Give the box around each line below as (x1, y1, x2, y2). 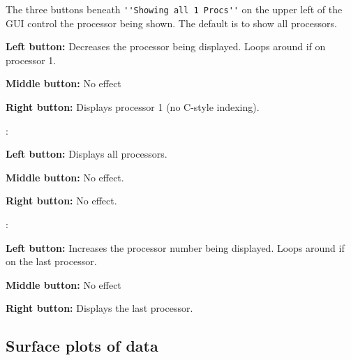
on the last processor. (6, 254, 97, 269)
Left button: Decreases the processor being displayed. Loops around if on (6, 39, 326, 54)
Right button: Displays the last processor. (6, 301, 193, 315)
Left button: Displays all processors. (6, 147, 167, 161)
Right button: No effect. (6, 193, 117, 208)
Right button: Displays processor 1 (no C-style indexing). (6, 100, 260, 114)
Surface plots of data (6, 335, 158, 357)
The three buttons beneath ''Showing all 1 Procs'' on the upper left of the (6, 2, 343, 16)
